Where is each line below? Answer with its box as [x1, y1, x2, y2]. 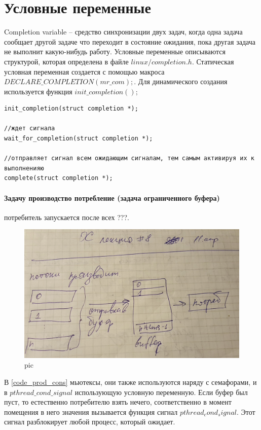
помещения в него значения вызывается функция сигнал [4, 406, 178, 417]
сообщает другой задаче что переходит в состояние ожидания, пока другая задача [4, 36, 255, 47]
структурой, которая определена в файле [4, 56, 129, 66]
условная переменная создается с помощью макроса [4, 66, 165, 77]
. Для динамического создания [134, 76, 228, 87]
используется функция [4, 86, 72, 96]
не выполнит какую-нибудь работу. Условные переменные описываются [4, 46, 226, 57]
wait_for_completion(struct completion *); [4, 135, 153, 142]
